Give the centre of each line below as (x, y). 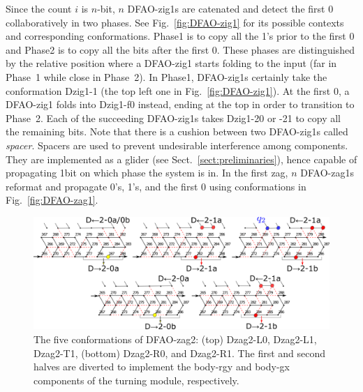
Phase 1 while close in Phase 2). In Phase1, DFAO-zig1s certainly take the (166, 76)
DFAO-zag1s (327, 173)
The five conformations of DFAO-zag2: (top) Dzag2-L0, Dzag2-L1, (175, 339)
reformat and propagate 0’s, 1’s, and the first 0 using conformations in (156, 186)
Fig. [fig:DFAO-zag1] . (52, 200)
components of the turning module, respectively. (136, 380)
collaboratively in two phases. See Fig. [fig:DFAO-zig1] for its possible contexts (175, 22)
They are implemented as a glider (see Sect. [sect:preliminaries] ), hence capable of (181, 159)
